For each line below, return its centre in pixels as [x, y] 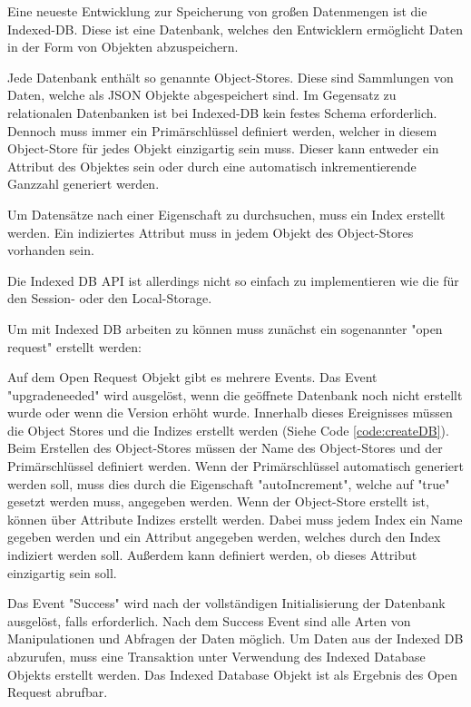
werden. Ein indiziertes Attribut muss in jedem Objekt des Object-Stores [211, 232]
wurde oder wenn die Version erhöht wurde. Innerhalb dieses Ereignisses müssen [230, 412]
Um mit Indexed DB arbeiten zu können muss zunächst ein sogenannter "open [225, 328]
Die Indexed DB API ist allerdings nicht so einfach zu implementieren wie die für [233, 280]
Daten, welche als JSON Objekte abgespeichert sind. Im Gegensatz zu [202, 95]
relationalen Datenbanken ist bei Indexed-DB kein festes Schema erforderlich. [222, 112]
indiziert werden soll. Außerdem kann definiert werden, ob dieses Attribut [212, 555]
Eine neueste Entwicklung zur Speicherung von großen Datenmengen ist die [217, 11]
